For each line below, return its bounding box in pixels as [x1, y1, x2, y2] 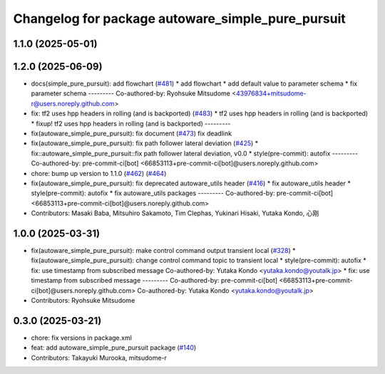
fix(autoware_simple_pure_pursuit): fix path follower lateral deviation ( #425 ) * [31, 139, 259, 147]
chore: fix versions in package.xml [31, 333, 132, 342]
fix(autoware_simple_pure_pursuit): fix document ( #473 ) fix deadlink [31, 129, 232, 138]
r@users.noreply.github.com [31, 99, 115, 108]
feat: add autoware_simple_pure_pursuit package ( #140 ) [31, 343, 197, 352]
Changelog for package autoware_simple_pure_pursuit [13, 11, 346, 26]
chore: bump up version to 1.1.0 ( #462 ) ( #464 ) [31, 169, 167, 177]
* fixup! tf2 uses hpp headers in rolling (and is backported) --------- [31, 119, 231, 128]
